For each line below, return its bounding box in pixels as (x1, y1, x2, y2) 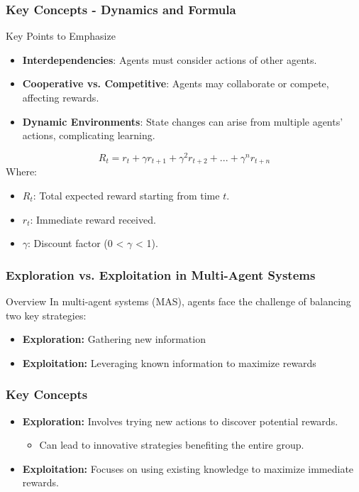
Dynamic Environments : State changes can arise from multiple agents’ (22, 114, 343, 129)
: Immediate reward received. (30, 212, 156, 226)
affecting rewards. (22, 90, 99, 104)
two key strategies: (6, 307, 87, 322)
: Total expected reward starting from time (33, 187, 220, 202)
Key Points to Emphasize (6, 28, 116, 43)
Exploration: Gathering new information (22, 332, 206, 346)
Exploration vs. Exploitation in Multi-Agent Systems (6, 266, 316, 283)
